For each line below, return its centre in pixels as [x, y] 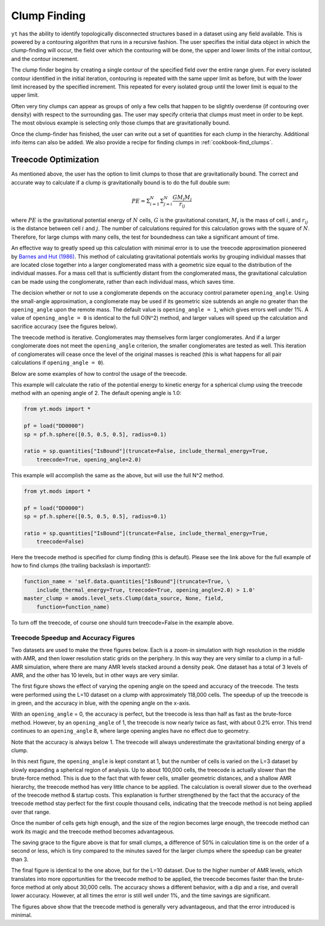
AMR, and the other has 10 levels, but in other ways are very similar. [95, 675]
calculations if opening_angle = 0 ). [58, 363]
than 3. [20, 859]
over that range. [31, 812]
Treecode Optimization [55, 160]
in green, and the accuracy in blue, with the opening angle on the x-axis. [101, 703]
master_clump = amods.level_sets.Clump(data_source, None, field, [124, 599]
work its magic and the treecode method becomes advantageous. [93, 831]
